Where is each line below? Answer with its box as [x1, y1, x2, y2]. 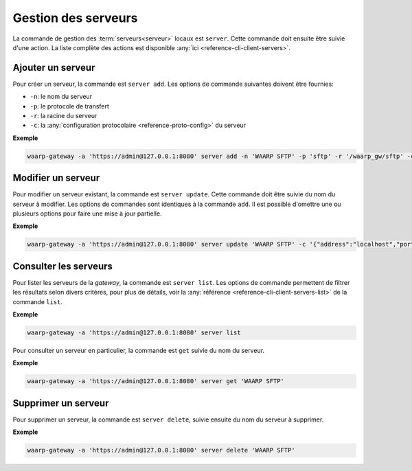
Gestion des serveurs [12, 10, 138, 25]
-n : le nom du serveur [30, 93, 93, 101]
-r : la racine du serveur [30, 112, 98, 120]
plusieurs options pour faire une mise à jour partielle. [12, 209, 162, 218]
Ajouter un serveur [12, 62, 95, 73]
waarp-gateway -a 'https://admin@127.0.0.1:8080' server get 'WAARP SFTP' [27, 378, 285, 385]
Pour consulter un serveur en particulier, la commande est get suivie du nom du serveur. [12, 347, 264, 355]
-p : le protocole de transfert [30, 102, 110, 110]
